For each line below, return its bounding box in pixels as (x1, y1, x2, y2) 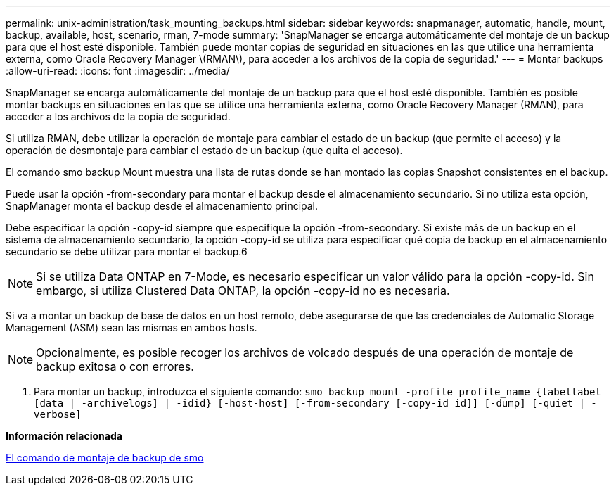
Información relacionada (6, 430, 122, 442)
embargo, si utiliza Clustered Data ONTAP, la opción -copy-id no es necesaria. (36, 283, 450, 298)
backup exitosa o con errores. (36, 359, 194, 374)
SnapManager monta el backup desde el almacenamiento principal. (6, 200, 319, 212)
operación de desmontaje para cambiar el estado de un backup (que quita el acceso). (6, 144, 403, 156)
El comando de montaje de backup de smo (6, 452, 204, 464)
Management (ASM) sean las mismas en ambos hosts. (6, 321, 257, 333)
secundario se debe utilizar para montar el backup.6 (6, 245, 248, 257)
